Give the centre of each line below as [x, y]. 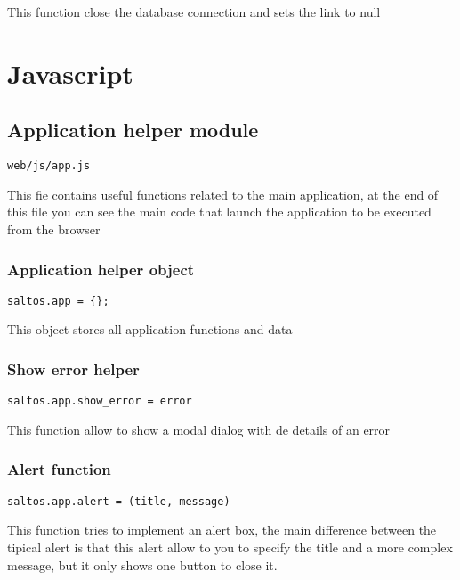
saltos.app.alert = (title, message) [119, 501]
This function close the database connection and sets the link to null [194, 12]
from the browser [54, 229]
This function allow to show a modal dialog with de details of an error [199, 429]
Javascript [70, 73]
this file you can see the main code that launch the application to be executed [219, 212]
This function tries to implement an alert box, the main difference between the [222, 530]
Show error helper [73, 369]
